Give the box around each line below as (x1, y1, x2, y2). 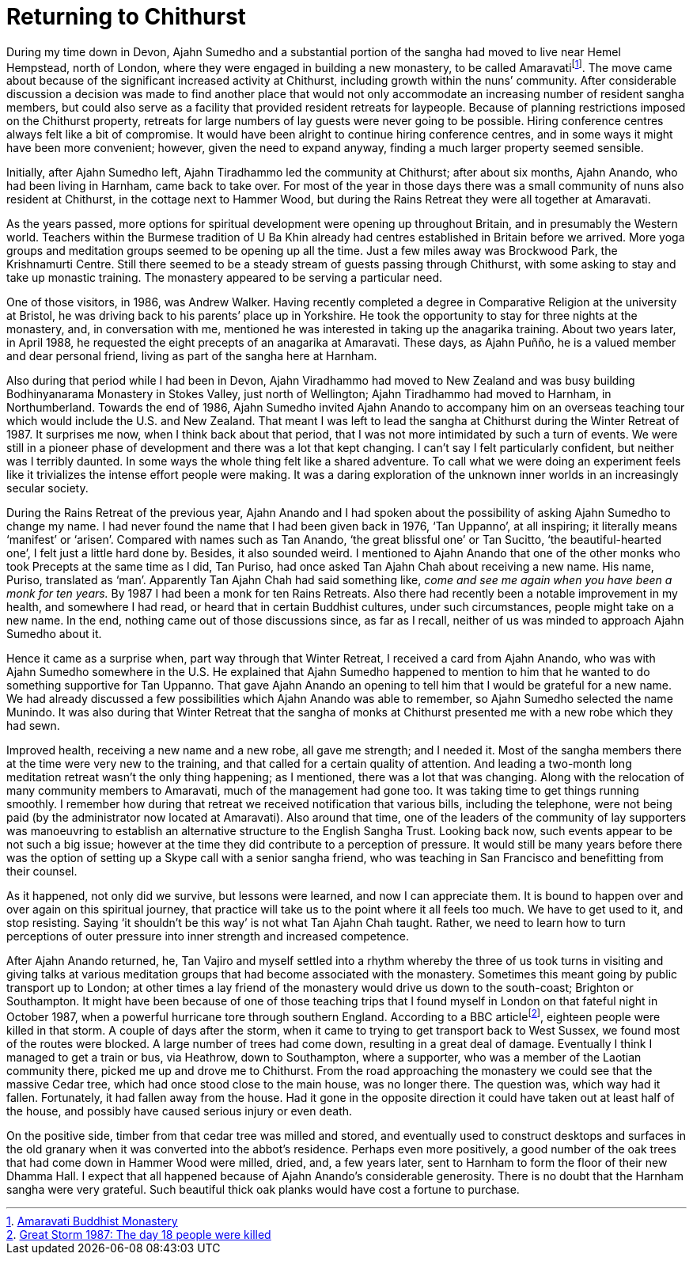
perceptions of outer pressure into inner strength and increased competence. (6, 929, 410, 944)
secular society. (6, 481, 89, 496)
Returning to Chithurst (6, 3, 246, 30)
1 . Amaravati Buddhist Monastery (6, 1214, 178, 1229)
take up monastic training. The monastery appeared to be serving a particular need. (6, 271, 443, 285)
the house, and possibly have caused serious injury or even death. (6, 1104, 353, 1119)
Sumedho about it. (6, 627, 102, 641)
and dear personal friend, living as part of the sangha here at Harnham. (6, 349, 377, 363)
